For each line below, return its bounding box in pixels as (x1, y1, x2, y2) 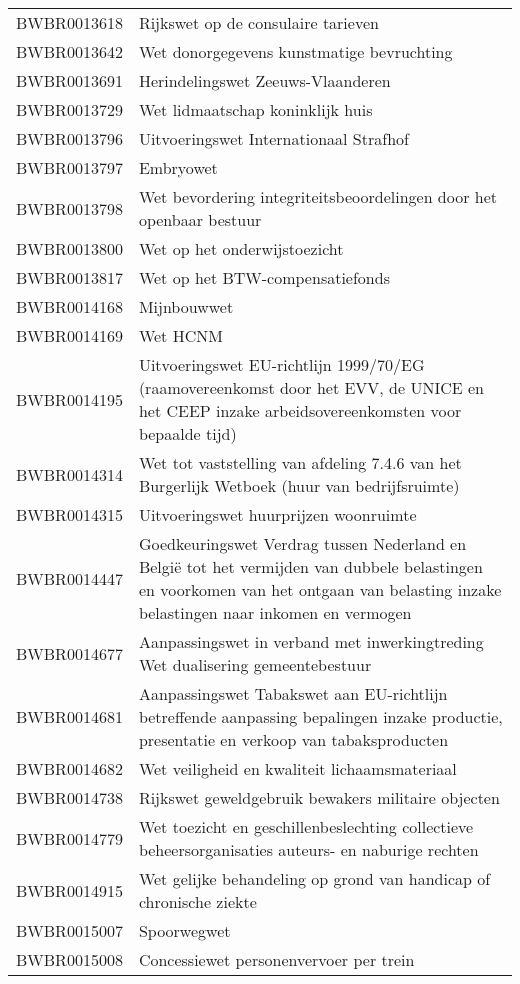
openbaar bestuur (138, 208, 262, 231)
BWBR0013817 (16, 266, 123, 289)
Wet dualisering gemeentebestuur (138, 653, 372, 676)
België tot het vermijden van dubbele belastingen (138, 555, 483, 578)
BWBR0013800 (16, 237, 123, 260)
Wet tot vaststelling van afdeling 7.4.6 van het (138, 451, 462, 474)
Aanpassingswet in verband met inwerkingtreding (138, 630, 484, 653)
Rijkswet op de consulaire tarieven (138, 11, 379, 34)
